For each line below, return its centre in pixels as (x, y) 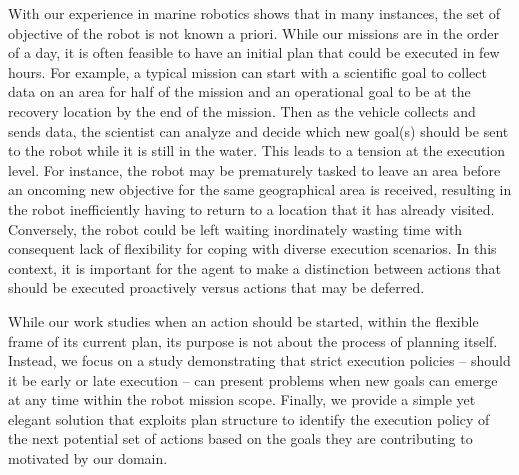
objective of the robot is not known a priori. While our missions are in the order (253, 32)
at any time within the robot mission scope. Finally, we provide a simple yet (242, 399)
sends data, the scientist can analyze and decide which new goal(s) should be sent (258, 130)
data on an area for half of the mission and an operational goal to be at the (239, 91)
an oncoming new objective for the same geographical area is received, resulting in (260, 189)
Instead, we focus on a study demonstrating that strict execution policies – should (259, 360)
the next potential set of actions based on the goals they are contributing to (240, 438)
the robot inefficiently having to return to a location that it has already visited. (251, 208)
